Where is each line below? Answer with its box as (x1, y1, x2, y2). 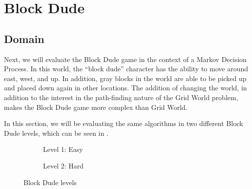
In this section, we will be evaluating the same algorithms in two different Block (4, 118, 243, 128)
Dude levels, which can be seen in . (4, 127, 108, 138)
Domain (4, 31, 44, 46)
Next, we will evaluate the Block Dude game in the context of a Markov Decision (4, 54, 247, 64)
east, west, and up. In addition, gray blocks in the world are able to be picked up (4, 73, 247, 83)
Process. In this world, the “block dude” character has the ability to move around (4, 63, 249, 74)
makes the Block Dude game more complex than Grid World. (4, 102, 188, 112)
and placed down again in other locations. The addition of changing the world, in (4, 83, 247, 93)
